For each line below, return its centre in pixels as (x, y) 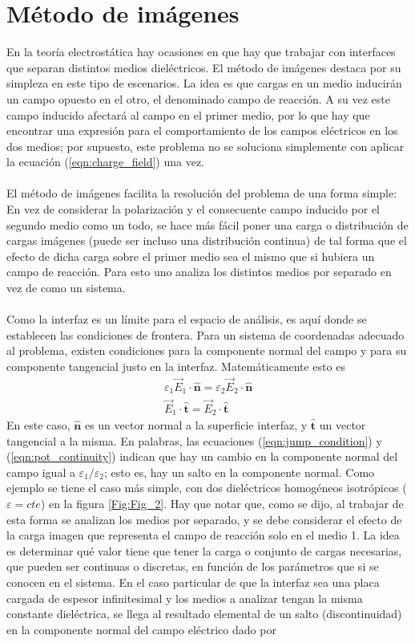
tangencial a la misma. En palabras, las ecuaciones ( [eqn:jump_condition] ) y (194, 440)
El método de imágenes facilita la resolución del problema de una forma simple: (202, 193)
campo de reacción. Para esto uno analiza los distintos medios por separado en (199, 272)
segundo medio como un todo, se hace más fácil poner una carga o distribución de (207, 224)
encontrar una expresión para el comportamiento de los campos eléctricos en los (202, 130)
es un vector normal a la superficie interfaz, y (196, 425)
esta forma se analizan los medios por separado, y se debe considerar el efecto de (204, 519)
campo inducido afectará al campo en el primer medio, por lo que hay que (188, 114)
